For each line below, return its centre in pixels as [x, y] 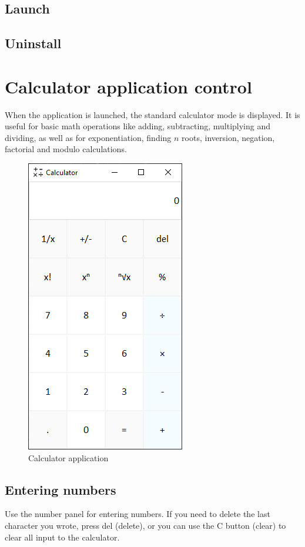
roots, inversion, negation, [228, 137]
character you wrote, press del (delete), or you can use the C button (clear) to [145, 526]
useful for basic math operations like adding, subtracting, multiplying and [138, 126]
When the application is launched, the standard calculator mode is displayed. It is [152, 114]
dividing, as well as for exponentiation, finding [88, 137]
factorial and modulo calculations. [66, 149]
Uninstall [33, 43]
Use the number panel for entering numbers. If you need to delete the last [138, 514]
